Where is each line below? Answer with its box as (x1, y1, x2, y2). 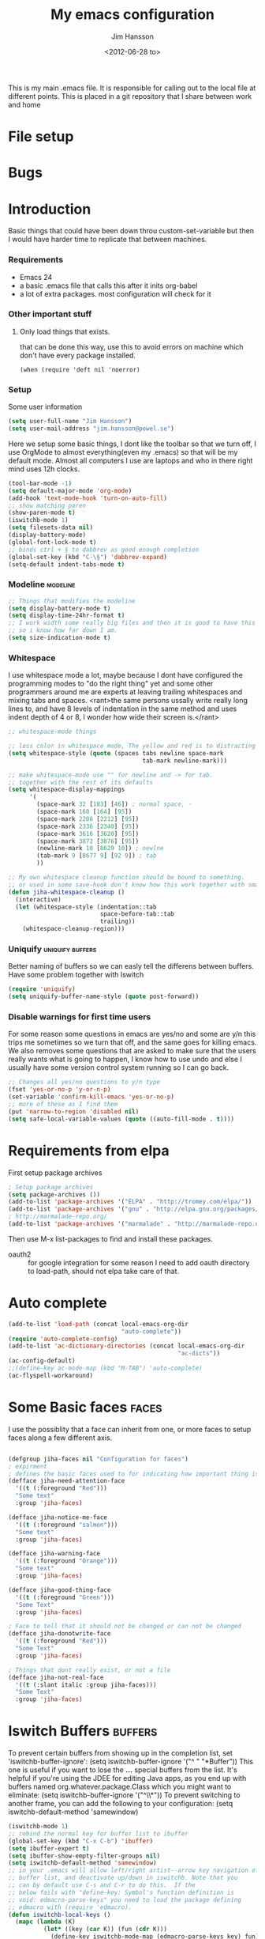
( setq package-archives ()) (8, 1190, 101, 1199)
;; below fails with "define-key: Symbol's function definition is (8, 1888, 235, 1896)
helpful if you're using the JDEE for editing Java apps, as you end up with (8, 1774, 247, 1783)
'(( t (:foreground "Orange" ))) (15, 1557, 118, 1565)
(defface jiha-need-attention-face (8, 1477, 125, 1485)
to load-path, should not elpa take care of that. (28, 1266, 180, 1276)
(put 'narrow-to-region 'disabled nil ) (8, 1107, 140, 1116)
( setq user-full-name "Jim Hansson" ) (8, 418, 132, 425)
